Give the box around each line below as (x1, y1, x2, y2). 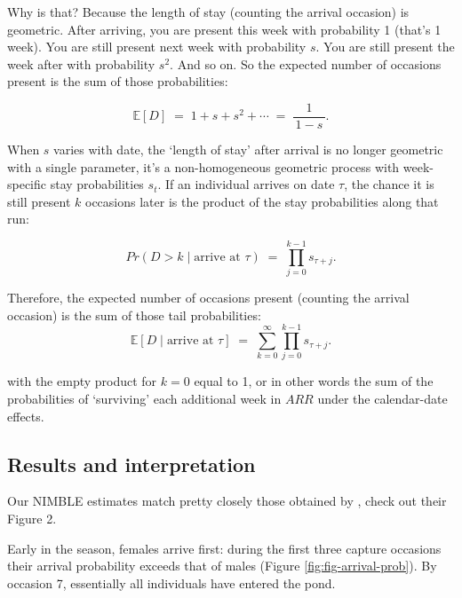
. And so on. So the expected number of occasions (170, 54, 442, 73)
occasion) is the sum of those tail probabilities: (7, 305, 261, 324)
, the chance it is (344, 175, 434, 193)
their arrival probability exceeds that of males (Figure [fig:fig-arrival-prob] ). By (7, 556, 437, 575)
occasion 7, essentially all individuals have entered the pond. (7, 573, 336, 592)
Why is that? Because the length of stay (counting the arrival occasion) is (7, 3, 410, 20)
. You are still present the (315, 37, 455, 56)
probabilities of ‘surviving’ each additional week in (7, 389, 282, 408)
